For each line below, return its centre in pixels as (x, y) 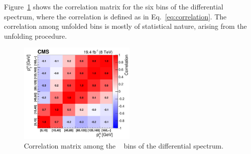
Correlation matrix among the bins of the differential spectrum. (124, 146)
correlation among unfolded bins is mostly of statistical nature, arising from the (125, 26)
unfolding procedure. (36, 36)
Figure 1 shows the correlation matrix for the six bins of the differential (114, 6)
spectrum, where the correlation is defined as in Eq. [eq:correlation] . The (115, 16)
